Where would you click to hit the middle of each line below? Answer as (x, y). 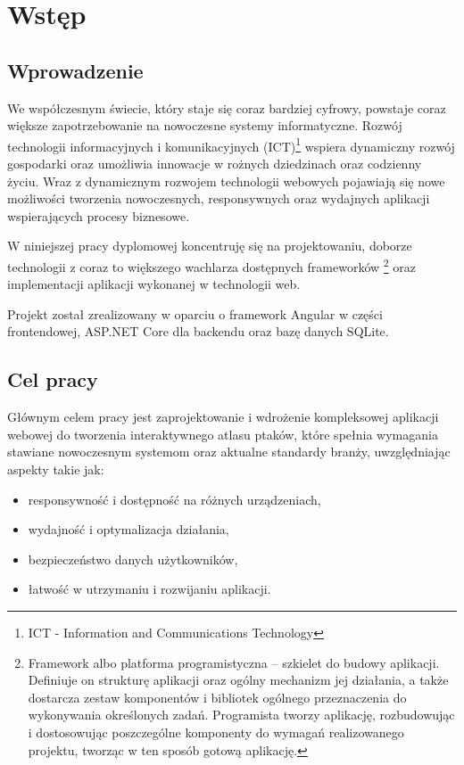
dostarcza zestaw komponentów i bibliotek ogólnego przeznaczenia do (217, 697)
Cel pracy (53, 379)
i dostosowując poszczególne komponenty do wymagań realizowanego (216, 732)
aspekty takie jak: (56, 469)
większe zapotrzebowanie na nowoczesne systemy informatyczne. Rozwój (205, 125)
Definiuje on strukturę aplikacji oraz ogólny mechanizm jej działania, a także (238, 680)
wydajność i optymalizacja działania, (128, 529)
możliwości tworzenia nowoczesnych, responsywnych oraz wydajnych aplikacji (219, 198)
